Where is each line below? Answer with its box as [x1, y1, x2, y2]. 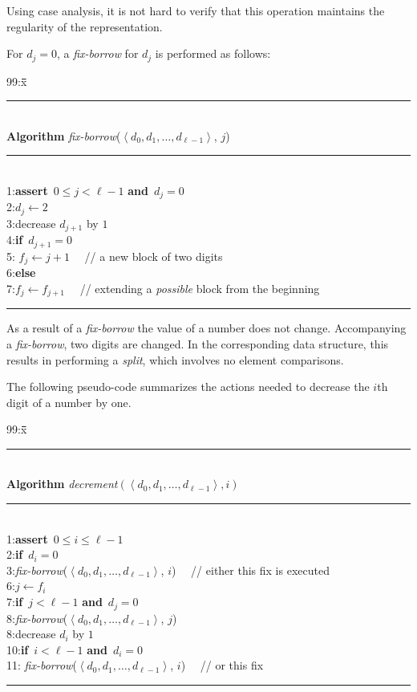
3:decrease [6, 214, 56, 231]
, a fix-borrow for [56, 45, 139, 62]
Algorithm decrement [6, 475, 118, 492]
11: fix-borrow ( [6, 657, 77, 674]
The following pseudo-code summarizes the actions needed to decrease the [6, 378, 370, 395]
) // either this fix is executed [172, 561, 330, 578]
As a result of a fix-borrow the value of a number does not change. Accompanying [6, 320, 407, 336]
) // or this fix [180, 657, 264, 674]
